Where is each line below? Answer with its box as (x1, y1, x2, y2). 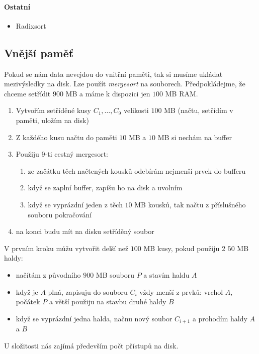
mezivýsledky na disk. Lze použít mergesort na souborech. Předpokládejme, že (4, 78, 245, 89)
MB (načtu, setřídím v (164, 105, 233, 115)
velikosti (123, 105, 149, 115)
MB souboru (96, 269, 135, 280)
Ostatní (4, 1, 31, 12)
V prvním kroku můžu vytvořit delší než (4, 243, 129, 253)
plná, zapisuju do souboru (48, 286, 128, 297)
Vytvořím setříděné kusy (16, 105, 91, 115)
